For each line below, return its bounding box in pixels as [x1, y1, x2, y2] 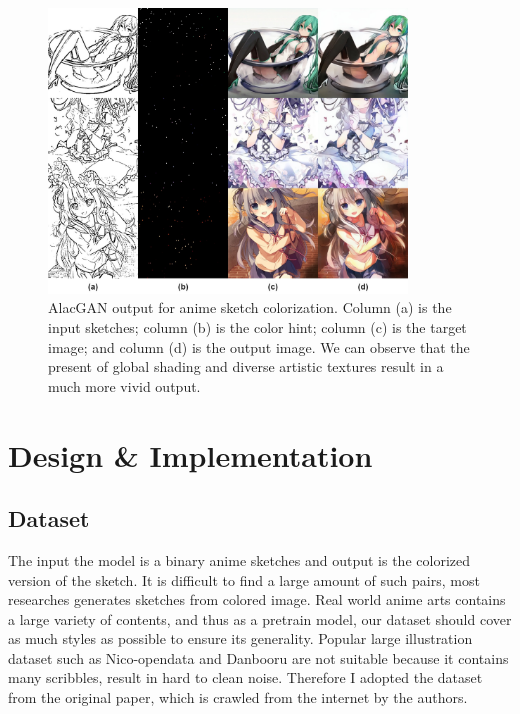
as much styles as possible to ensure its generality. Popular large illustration [8, 628, 473, 649]
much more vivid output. [48, 375, 201, 396]
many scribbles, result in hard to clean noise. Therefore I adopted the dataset [8, 667, 483, 688]
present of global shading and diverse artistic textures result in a [48, 356, 444, 377]
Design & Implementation [8, 434, 373, 475]
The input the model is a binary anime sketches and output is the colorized [8, 549, 470, 570]
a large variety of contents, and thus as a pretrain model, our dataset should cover [8, 608, 512, 629]
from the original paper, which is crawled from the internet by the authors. [8, 687, 468, 708]
